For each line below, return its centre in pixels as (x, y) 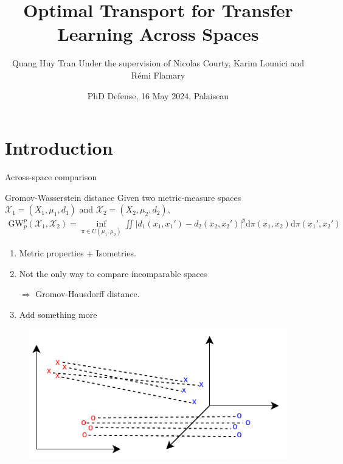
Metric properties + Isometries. (78, 252)
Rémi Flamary (158, 75)
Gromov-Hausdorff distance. (88, 294)
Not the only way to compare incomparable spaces (113, 273)
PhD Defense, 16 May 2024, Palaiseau (158, 95)
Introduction (59, 148)
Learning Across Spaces (158, 34)
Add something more (58, 314)
